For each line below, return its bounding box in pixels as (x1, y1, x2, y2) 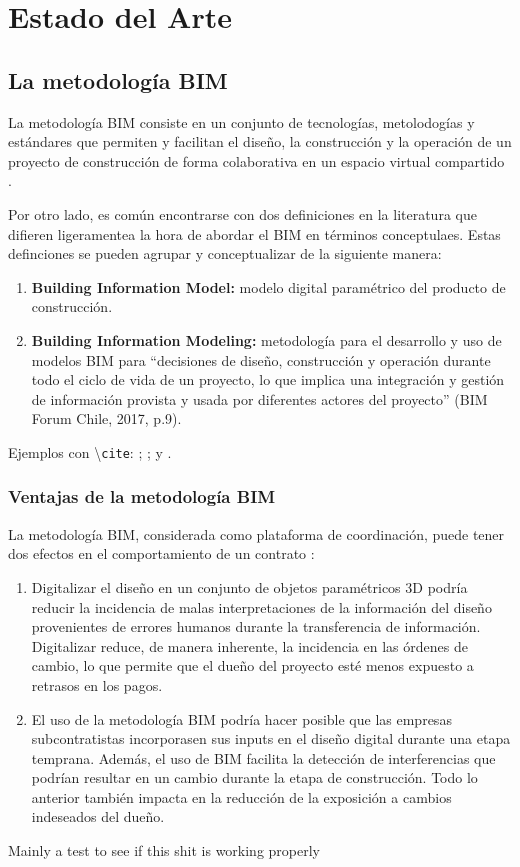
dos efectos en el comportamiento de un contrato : (8, 543, 315, 564)
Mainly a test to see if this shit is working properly (8, 840, 321, 861)
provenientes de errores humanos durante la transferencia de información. (31, 616, 481, 637)
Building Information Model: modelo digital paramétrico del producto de (31, 276, 506, 297)
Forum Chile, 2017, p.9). (31, 408, 182, 429)
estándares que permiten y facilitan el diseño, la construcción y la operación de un (8, 131, 512, 152)
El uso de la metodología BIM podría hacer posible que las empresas (31, 708, 452, 729)
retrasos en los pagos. (31, 674, 163, 695)
